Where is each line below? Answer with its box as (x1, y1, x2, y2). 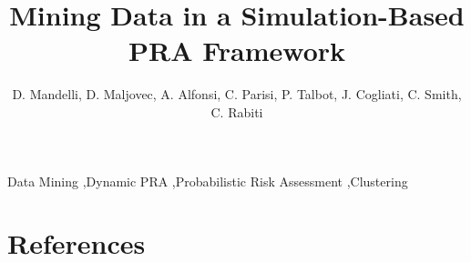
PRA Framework (128, 32, 346, 69)
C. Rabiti (210, 102, 263, 121)
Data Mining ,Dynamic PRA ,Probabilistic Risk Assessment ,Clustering (7, 171, 408, 190)
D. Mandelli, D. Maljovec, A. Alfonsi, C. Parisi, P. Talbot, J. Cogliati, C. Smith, (12, 85, 462, 104)
